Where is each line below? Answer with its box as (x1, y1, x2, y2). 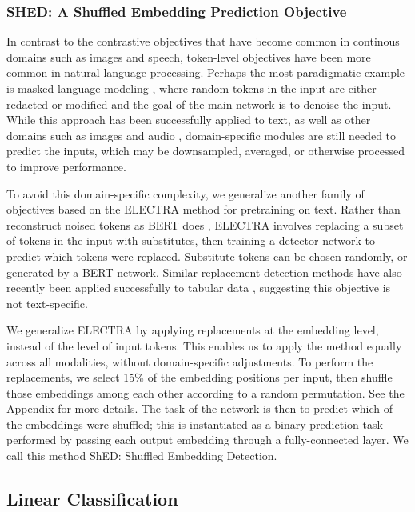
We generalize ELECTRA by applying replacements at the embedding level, (6, 322, 379, 338)
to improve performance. (6, 158, 126, 174)
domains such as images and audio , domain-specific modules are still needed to (6, 126, 397, 143)
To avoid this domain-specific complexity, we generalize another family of (6, 185, 365, 202)
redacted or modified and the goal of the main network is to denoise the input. (6, 95, 392, 112)
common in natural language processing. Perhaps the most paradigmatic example (6, 64, 405, 81)
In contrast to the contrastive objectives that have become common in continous (6, 33, 400, 50)
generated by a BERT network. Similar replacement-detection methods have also (6, 263, 402, 280)
